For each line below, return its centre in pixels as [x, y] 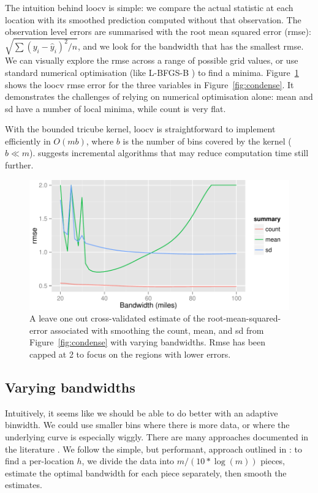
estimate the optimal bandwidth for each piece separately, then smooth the [146, 472]
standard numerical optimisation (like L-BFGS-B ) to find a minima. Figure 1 [152, 72]
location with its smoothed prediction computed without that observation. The [153, 19]
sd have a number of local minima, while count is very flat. [115, 108]
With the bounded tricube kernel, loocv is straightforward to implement [140, 129]
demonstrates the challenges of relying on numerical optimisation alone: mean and [159, 96]
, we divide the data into [128, 461]
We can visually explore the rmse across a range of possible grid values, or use [152, 60]
